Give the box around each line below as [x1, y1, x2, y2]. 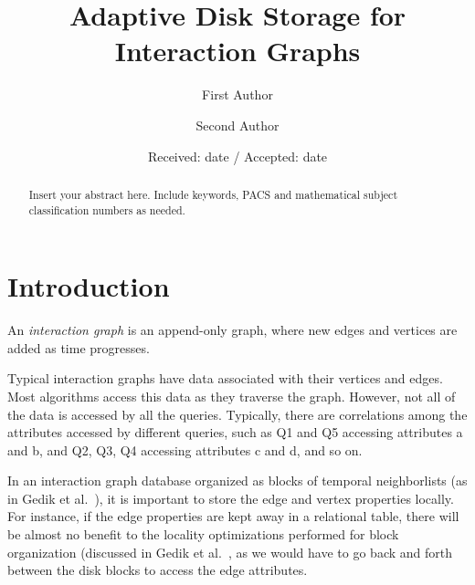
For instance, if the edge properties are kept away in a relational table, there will [7, 507, 459, 526]
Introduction [7, 267, 170, 305]
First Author [202, 85, 273, 104]
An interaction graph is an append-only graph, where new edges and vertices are [7, 320, 458, 340]
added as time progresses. [7, 338, 150, 357]
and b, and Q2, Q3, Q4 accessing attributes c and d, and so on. [7, 440, 363, 459]
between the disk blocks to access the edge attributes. [7, 560, 308, 580]
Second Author [195, 115, 280, 134]
